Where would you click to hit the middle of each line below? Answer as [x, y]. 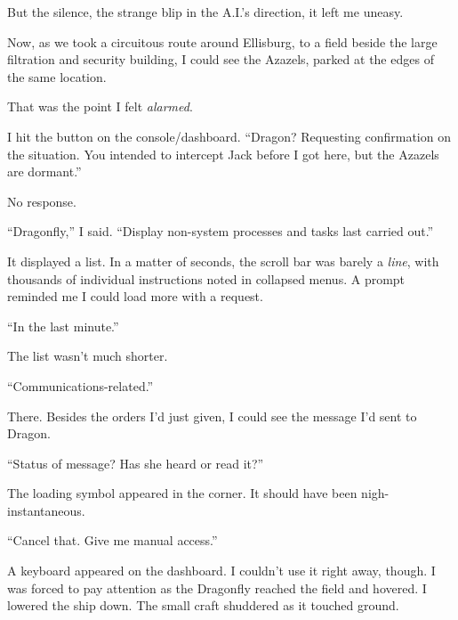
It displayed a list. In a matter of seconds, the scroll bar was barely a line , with [223, 261]
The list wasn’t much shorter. [88, 356]
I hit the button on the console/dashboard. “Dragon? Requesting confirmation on [229, 136]
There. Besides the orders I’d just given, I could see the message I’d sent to [212, 416]
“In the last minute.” [63, 326]
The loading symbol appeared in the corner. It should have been [182, 493]
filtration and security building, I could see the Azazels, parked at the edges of [221, 59]
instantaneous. [46, 510]
